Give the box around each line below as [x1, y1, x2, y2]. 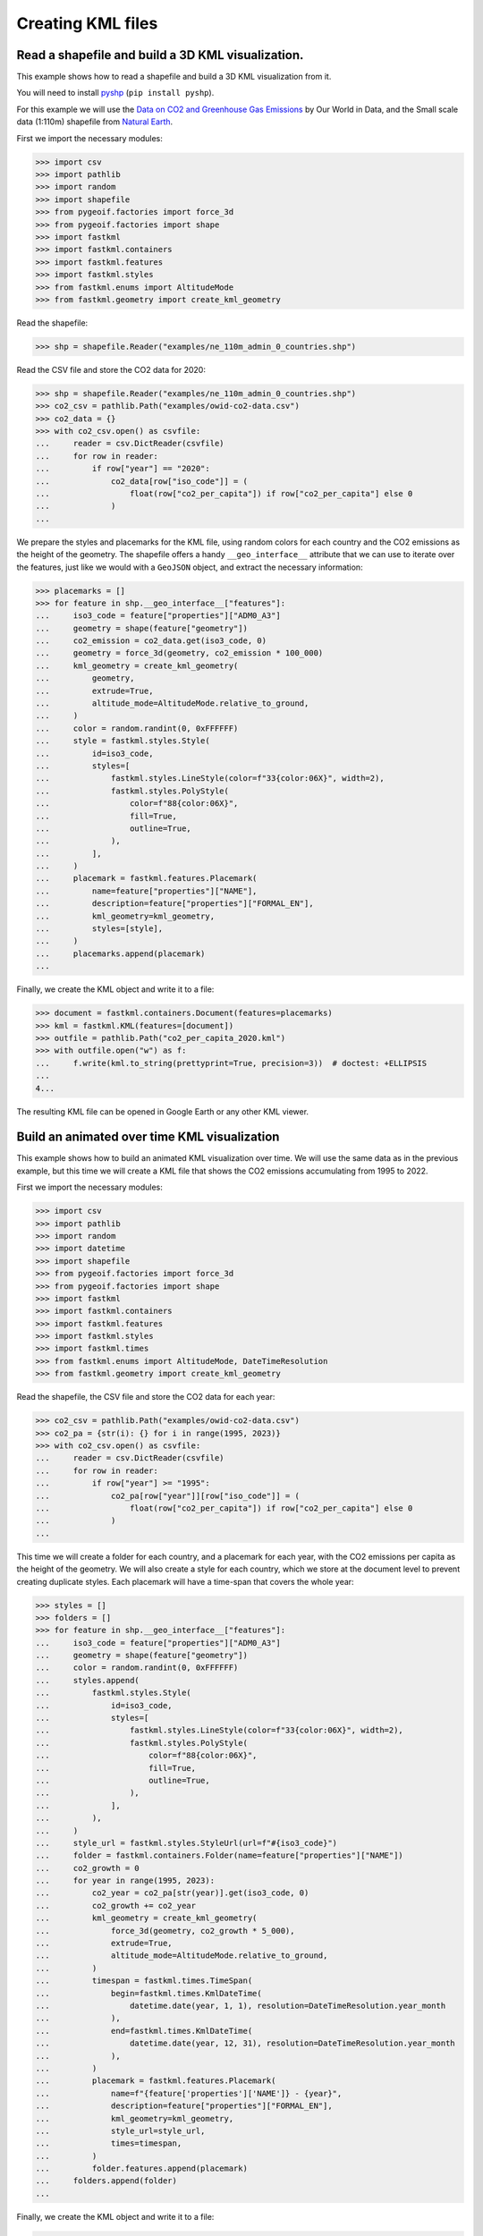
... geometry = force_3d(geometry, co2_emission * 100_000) [35, 648, 324, 658]
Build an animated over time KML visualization [16, 1130, 280, 1145]
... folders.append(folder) [35, 2176, 178, 2186]
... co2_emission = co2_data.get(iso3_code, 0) [35, 636, 267, 646]
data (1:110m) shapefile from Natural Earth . [16, 116, 174, 127]
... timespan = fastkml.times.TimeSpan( [35, 1976, 253, 1986]
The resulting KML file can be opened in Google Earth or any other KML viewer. [16, 1105, 309, 1117]
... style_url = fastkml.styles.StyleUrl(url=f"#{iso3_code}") [35, 1838, 338, 1848]
